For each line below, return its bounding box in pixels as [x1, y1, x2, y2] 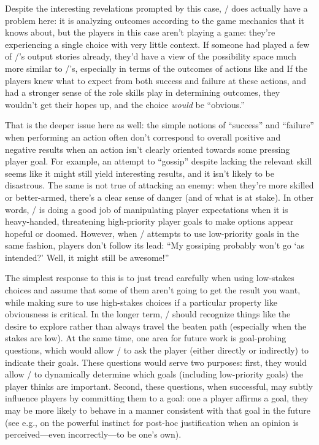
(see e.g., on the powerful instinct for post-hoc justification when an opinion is [5, 416, 299, 428]
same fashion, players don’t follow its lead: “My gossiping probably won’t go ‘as [5, 239, 304, 252]
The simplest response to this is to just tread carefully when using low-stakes [5, 271, 294, 284]
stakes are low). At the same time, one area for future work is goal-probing [5, 331, 286, 344]
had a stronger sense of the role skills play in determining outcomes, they [5, 86, 280, 99]
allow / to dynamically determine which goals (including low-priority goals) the [5, 368, 304, 381]
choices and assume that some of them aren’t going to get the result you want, [5, 284, 301, 296]
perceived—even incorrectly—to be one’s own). [5, 428, 182, 441]
